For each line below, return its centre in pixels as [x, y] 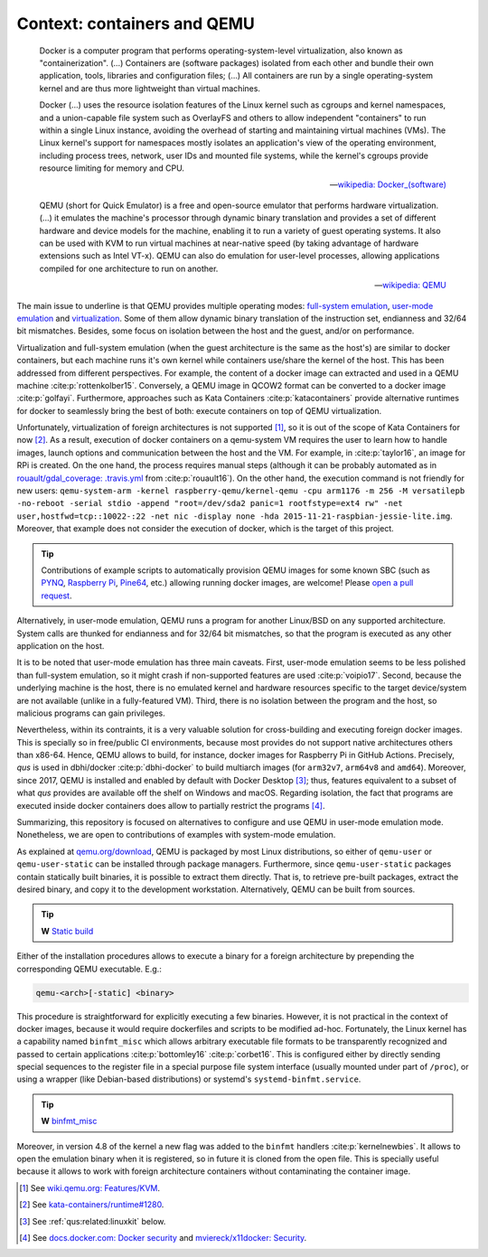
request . [56, 596]
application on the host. [61, 645]
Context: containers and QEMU [136, 23]
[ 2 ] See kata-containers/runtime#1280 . [92, 1205]
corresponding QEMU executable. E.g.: [89, 969]
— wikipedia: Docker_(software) [388, 184]
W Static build [67, 931]
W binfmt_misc [69, 1121]
